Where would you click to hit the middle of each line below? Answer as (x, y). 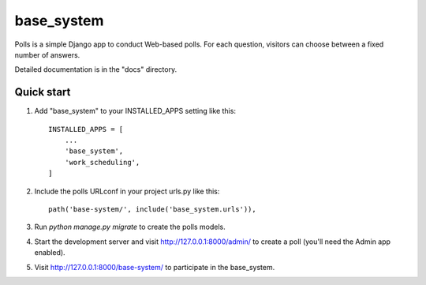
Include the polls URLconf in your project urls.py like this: (127, 191)
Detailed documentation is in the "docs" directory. (96, 69)
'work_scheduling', (102, 162)
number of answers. (47, 54)
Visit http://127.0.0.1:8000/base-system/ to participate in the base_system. (155, 267)
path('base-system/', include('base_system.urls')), (152, 209)
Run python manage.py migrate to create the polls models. (130, 227)
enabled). (50, 253)
